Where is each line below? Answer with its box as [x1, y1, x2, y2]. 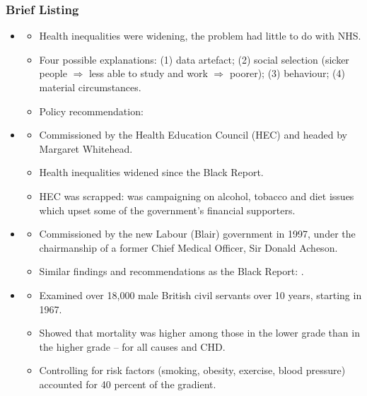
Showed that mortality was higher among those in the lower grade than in [39, 325, 360, 340]
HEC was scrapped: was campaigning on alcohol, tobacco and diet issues [39, 188, 354, 203]
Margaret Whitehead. [39, 141, 133, 156]
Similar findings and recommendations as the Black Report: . [39, 264, 304, 279]
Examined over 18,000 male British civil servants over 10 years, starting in [39, 287, 362, 302]
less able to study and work [88, 66, 208, 81]
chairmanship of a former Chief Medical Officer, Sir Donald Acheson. [39, 240, 338, 255]
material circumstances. [39, 80, 141, 94]
